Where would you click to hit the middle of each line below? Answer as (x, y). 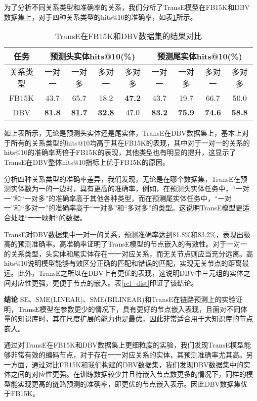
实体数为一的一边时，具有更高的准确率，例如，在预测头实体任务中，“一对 (130, 188)
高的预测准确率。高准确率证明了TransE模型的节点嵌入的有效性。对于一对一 (126, 244)
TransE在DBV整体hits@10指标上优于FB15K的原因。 (87, 162)
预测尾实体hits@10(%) (199, 56)
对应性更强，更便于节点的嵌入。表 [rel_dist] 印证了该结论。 (104, 282)
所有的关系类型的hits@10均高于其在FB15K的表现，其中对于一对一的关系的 (130, 142)
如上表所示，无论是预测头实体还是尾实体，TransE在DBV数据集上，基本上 (123, 133)
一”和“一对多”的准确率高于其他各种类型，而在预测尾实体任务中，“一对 (118, 198)
